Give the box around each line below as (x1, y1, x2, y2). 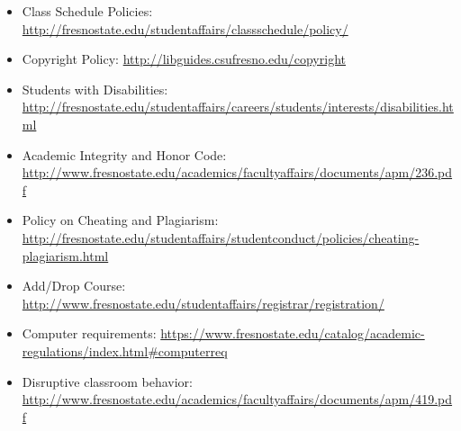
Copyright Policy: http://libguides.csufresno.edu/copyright (22, 49, 346, 68)
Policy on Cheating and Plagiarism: (22, 211, 219, 229)
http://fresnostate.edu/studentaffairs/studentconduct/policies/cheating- (22, 228, 420, 247)
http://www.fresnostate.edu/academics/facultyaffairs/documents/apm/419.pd (22, 390, 453, 409)
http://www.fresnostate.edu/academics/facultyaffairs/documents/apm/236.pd (22, 163, 453, 182)
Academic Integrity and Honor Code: (22, 145, 227, 164)
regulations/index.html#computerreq (22, 341, 228, 360)
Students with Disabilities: (22, 79, 168, 98)
